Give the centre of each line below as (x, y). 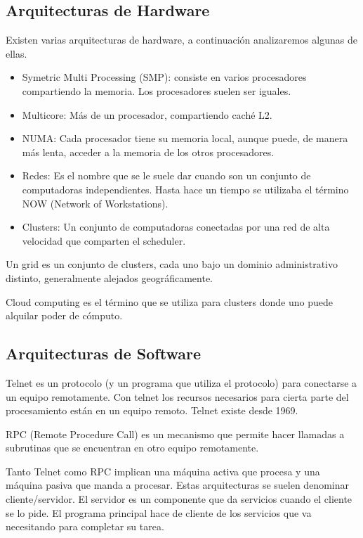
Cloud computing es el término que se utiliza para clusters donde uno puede (169, 301)
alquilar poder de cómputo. (64, 315)
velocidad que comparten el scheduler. (104, 240)
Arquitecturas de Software (103, 353)
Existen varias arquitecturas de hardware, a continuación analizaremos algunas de (181, 40)
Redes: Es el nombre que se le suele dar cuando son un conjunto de (166, 175)
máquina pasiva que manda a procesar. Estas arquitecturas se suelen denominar (177, 485)
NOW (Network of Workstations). (95, 203)
